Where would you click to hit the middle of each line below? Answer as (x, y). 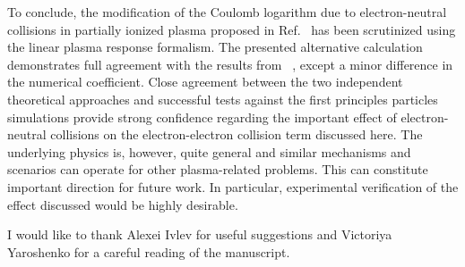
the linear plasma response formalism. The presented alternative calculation (215, 47)
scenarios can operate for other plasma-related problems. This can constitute (218, 169)
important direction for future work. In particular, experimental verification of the (233, 186)
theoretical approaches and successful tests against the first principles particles (223, 99)
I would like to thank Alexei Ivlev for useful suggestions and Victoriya (200, 234)
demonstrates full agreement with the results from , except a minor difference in (230, 64)
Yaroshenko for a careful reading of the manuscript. (149, 251)
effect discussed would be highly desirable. (123, 204)
